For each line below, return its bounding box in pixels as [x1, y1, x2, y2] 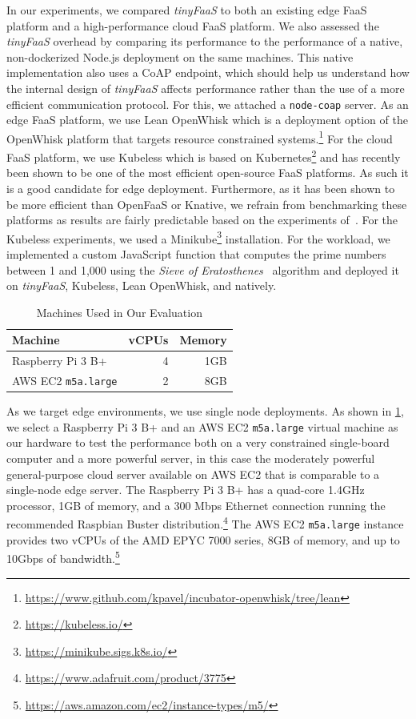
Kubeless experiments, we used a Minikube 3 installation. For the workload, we [6, 227, 390, 247]
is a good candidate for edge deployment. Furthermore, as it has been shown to [6, 179, 395, 196]
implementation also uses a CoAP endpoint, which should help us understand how [6, 64, 410, 81]
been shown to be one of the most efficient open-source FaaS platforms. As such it [6, 164, 409, 181]
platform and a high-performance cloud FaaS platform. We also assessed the [6, 17, 379, 34]
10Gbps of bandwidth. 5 [6, 548, 120, 566]
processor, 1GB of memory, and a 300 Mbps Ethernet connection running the [6, 496, 386, 513]
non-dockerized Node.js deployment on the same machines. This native [6, 48, 354, 65]
